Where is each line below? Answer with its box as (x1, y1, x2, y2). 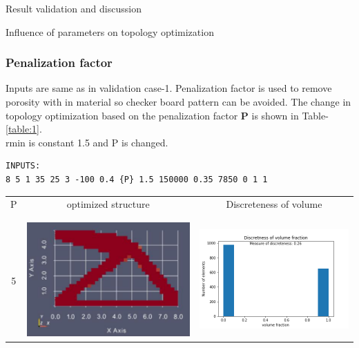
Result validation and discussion (6, 1, 142, 15)
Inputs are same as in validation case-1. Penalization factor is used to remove (6, 81, 332, 95)
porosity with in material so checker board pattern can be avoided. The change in (6, 95, 351, 108)
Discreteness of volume (226, 197, 322, 211)
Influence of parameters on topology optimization (6, 24, 214, 39)
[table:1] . (6, 122, 42, 136)
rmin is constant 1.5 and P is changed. (6, 135, 168, 149)
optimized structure (66, 197, 150, 211)
